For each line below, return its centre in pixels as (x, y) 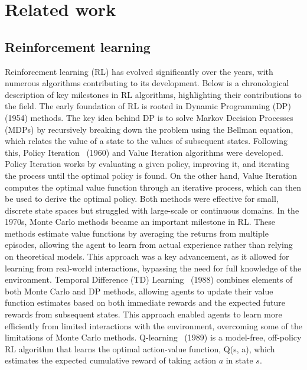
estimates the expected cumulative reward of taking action (110, 360)
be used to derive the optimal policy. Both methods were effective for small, (142, 199)
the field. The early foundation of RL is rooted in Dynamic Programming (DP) (148, 106)
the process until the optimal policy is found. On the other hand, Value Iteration (151, 175)
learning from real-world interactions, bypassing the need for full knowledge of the (153, 268)
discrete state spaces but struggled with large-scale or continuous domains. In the (152, 210)
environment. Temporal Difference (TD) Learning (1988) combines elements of (149, 279)
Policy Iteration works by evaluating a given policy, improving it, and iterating (147, 164)
